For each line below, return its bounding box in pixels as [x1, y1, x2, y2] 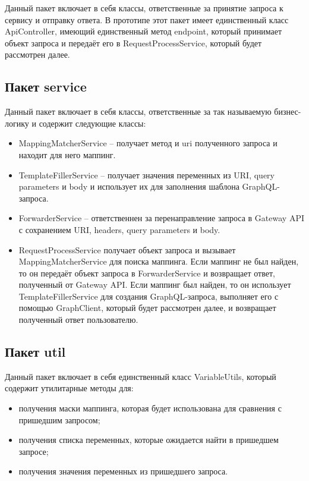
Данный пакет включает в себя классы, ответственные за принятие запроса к [5, 2, 283, 14]
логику [5, 117, 29, 129]
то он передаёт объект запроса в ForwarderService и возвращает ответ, [18, 266, 275, 279]
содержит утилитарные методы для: [5, 382, 134, 394]
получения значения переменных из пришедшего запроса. [18, 465, 228, 477]
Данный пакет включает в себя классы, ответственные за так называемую [5, 105, 272, 118]
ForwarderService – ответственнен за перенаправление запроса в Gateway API [18, 212, 304, 224]
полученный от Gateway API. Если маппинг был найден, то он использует [18, 278, 291, 291]
